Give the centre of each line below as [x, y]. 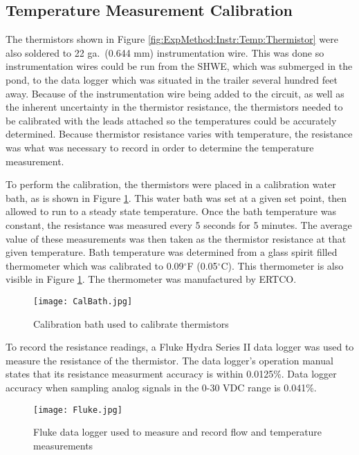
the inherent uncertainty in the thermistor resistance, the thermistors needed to [174, 107]
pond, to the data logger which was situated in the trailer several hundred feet [172, 79]
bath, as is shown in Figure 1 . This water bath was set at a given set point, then [176, 197]
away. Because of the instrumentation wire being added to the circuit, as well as [175, 93]
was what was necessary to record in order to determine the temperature [160, 147]
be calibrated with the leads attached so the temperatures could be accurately [171, 120]
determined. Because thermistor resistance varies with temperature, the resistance [179, 134]
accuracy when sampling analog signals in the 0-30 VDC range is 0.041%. [161, 387]
